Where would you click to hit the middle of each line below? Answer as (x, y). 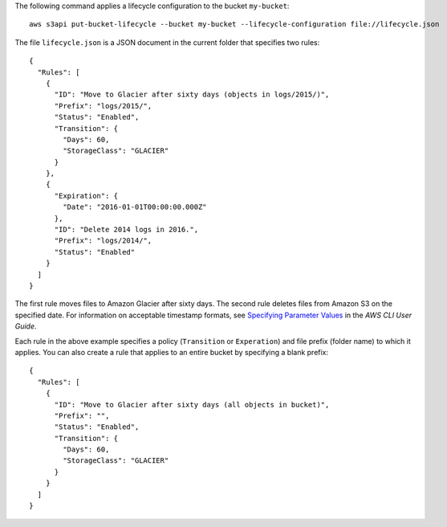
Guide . (26, 326)
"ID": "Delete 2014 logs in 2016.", (126, 230)
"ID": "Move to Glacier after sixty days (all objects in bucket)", (192, 404)
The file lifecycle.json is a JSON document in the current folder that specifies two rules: (167, 42)
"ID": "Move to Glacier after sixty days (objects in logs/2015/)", (192, 95)
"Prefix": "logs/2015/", (103, 106)
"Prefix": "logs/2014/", (103, 241)
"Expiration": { (86, 196)
